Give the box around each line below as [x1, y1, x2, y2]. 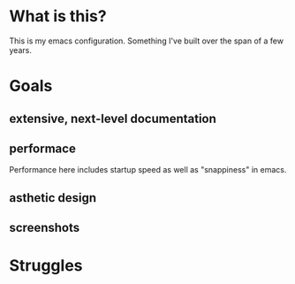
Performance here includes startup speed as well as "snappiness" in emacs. [9, 165, 287, 175]
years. [9, 44, 33, 55]
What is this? [9, 6, 108, 27]
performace [9, 141, 77, 156]
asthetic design [9, 190, 97, 205]
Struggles [9, 256, 83, 276]
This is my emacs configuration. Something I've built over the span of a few [9, 35, 284, 46]
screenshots [9, 220, 80, 235]
